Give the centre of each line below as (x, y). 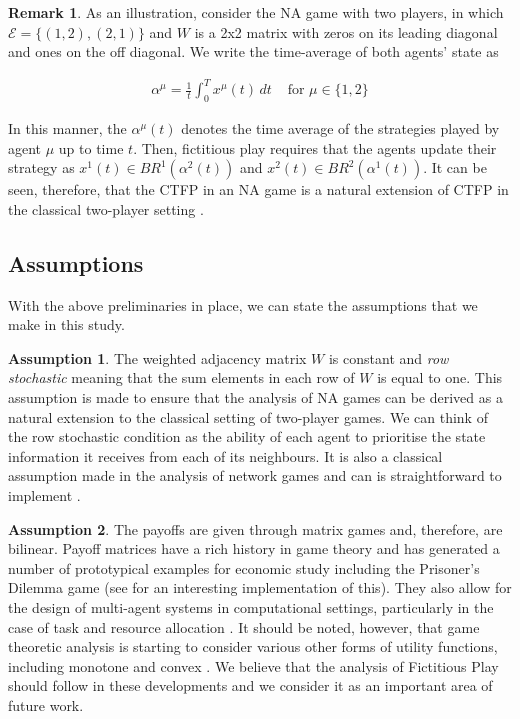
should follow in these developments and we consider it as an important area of (250, 685)
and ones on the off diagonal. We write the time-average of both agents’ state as (253, 51)
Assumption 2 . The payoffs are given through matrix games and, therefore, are (255, 528)
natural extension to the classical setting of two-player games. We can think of (248, 416)
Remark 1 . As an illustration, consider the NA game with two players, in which (256, 12)
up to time (91, 147)
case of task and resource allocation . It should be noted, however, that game (244, 626)
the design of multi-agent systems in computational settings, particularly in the (251, 607)
